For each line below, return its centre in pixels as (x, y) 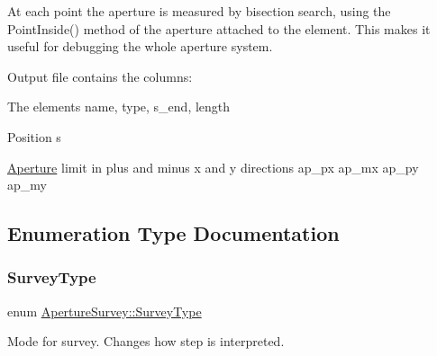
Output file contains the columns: (100, 76)
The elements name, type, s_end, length (119, 107)
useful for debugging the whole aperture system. (140, 46)
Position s (34, 136)
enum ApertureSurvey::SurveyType (105, 311)
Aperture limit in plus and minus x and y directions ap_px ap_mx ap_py (213, 167)
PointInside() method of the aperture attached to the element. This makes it (219, 28)
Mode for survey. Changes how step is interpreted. (146, 341)
